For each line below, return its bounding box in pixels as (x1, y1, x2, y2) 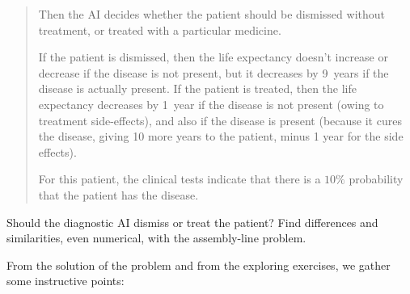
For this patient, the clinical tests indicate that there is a (38, 170, 321, 187)
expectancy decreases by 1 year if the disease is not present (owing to (38, 95, 384, 112)
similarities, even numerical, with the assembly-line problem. (6, 229, 306, 246)
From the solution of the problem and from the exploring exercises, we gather (6, 256, 391, 273)
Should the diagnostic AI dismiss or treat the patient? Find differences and (6, 213, 378, 230)
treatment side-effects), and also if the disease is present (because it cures (38, 111, 402, 128)
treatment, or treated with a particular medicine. (38, 21, 281, 38)
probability (349, 170, 404, 187)
